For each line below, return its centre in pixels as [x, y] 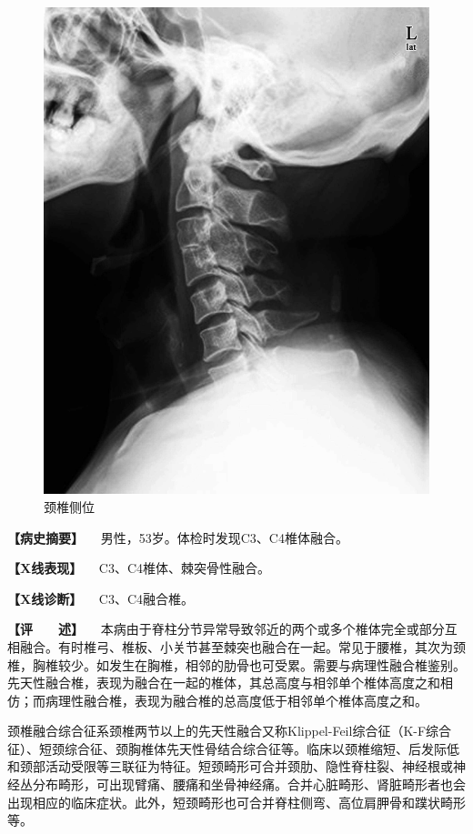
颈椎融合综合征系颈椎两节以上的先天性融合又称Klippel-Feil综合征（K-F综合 [230, 731]
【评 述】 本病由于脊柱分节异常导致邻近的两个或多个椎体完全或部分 [226, 629]
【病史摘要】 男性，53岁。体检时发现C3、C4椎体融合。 [178, 537]
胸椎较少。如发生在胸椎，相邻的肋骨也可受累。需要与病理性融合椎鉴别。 [249, 664]
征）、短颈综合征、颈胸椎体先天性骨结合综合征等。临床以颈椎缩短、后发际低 [233, 748]
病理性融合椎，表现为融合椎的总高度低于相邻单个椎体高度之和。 [236, 700]
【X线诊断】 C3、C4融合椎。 [101, 598]
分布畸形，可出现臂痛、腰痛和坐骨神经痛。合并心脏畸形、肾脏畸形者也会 [249, 784]
